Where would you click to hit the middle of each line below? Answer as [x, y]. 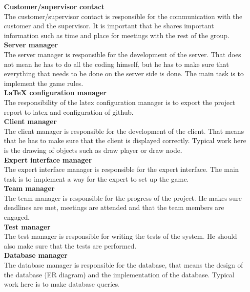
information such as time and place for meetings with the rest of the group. [117, 35]
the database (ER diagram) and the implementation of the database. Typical [119, 274]
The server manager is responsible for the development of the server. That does [123, 54]
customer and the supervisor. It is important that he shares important [109, 26]
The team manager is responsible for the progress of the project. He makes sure [123, 198]
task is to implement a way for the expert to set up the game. [96, 178]
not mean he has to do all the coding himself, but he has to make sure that [116, 64]
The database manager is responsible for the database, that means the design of [124, 265]
